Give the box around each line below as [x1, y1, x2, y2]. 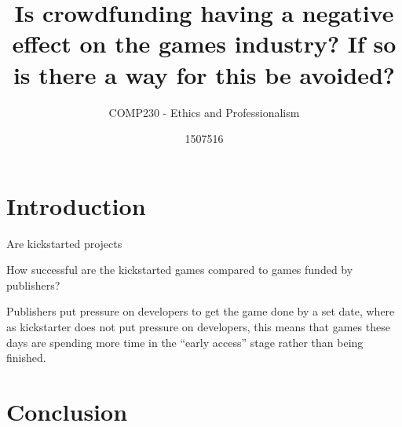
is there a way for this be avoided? [13, 58, 396, 90]
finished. [6, 349, 46, 366]
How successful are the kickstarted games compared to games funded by [6, 261, 353, 278]
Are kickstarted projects [6, 235, 122, 251]
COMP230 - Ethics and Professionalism [108, 104, 300, 120]
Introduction [6, 189, 146, 221]
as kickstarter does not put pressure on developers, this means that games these [6, 319, 390, 334]
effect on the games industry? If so [12, 27, 397, 60]
